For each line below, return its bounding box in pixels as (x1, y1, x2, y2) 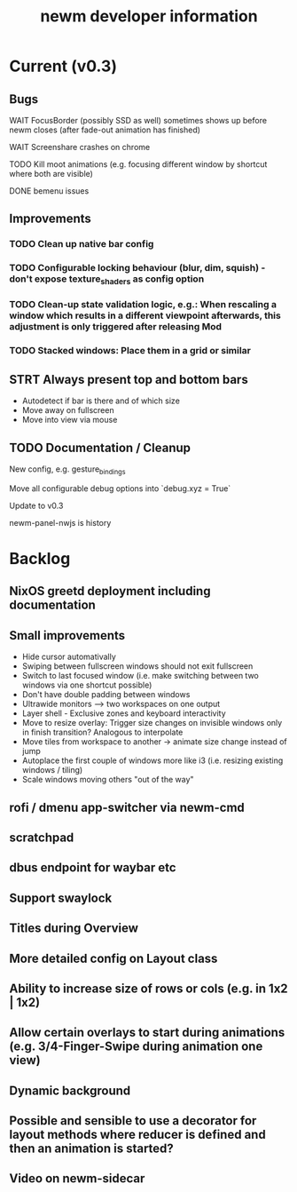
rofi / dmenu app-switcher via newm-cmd (9, 799, 246, 815)
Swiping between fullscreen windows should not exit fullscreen (21, 661, 254, 671)
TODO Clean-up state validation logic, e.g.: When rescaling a (9, 298, 277, 311)
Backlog (9, 548, 71, 568)
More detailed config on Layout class (9, 950, 218, 966)
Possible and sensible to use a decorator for (9, 1113, 257, 1129)
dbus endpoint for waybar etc (9, 860, 176, 876)
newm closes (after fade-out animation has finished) (9, 124, 201, 135)
